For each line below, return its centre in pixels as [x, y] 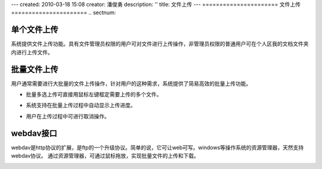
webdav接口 [34, 133]
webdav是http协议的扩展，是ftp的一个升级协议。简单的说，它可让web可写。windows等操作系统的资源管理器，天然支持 [157, 147]
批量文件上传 [35, 69]
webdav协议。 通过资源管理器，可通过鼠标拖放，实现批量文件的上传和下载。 [105, 156]
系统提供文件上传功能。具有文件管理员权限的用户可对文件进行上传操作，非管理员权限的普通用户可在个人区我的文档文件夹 [160, 44]
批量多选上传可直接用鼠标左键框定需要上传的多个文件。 [94, 94]
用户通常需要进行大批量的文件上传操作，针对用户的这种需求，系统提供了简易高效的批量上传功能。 [131, 83]
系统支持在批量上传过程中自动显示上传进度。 [81, 105]
